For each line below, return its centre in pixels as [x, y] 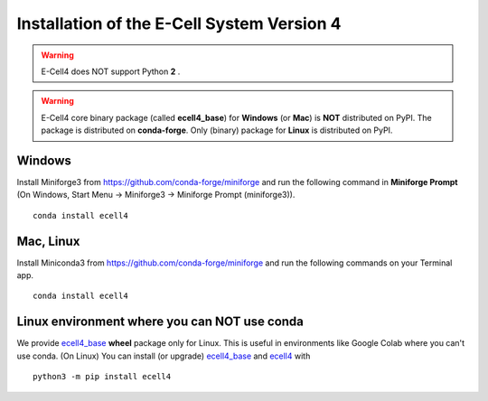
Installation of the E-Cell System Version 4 [179, 23]
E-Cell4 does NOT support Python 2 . [111, 71]
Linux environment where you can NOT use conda [160, 322]
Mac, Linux [48, 241]
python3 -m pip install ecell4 [102, 377]
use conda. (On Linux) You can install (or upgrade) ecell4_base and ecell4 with [164, 356]
